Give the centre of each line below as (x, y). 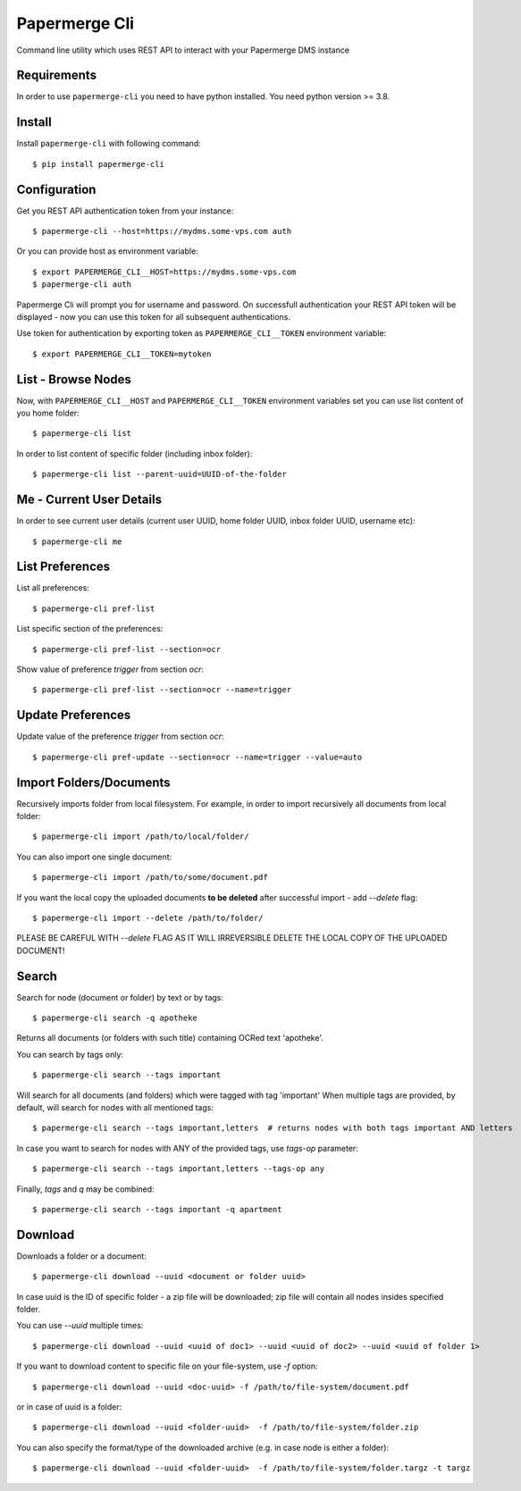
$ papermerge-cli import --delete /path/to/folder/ (148, 917)
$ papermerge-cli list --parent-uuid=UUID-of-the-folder (160, 474)
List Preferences (63, 567)
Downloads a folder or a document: (81, 1256)
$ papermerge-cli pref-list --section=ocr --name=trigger (162, 690)
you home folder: (48, 413)
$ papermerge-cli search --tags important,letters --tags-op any (179, 1169)
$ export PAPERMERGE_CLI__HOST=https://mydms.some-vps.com (164, 272)
